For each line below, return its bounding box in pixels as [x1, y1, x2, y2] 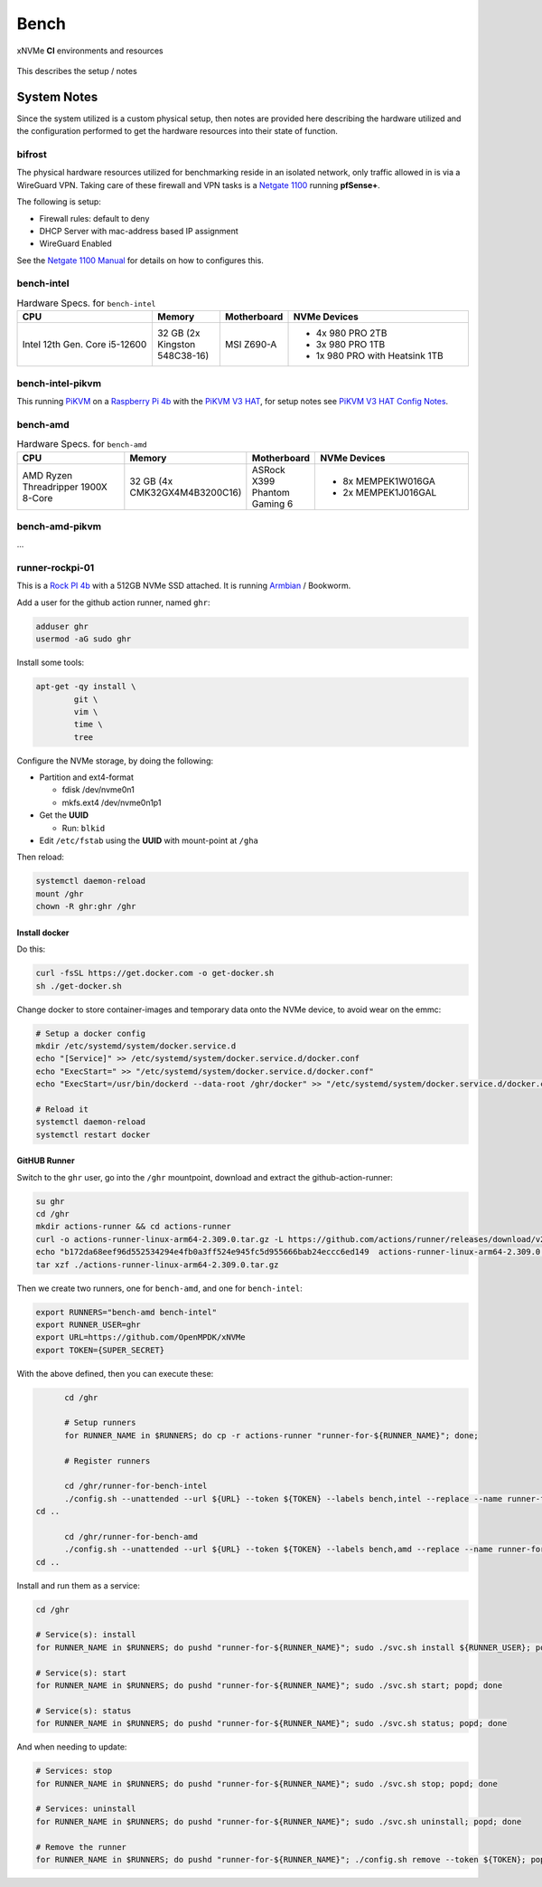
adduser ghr [35, 621, 89, 631]
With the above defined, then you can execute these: [16, 1368, 214, 1379]
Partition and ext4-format [39, 772, 135, 782]
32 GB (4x [129, 475, 173, 488]
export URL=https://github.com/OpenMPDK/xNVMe [35, 1332, 246, 1342]
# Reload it [35, 1104, 89, 1114]
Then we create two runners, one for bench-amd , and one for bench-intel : [16, 1283, 303, 1294]
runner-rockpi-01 [16, 562, 95, 574]
